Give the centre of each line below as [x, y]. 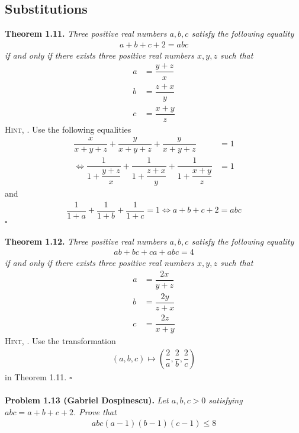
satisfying [226, 400]
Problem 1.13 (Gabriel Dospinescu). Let [87, 400]
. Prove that [95, 411]
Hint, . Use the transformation [60, 341]
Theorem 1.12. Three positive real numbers [86, 241]
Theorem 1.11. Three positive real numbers [86, 33]
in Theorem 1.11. [36, 376]
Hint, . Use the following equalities [68, 129]
